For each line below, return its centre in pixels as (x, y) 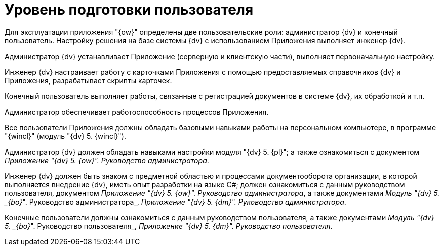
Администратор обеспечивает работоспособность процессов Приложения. (137, 112)
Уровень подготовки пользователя (129, 10)
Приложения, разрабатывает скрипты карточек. (88, 80)
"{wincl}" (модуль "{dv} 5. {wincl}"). (65, 136)
